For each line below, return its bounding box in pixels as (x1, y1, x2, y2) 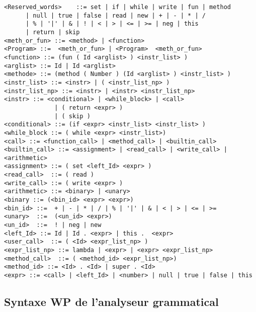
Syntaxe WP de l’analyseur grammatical (4, 294, 219, 309)
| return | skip (25, 28, 80, 36)
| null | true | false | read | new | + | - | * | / (25, 12, 206, 19)
